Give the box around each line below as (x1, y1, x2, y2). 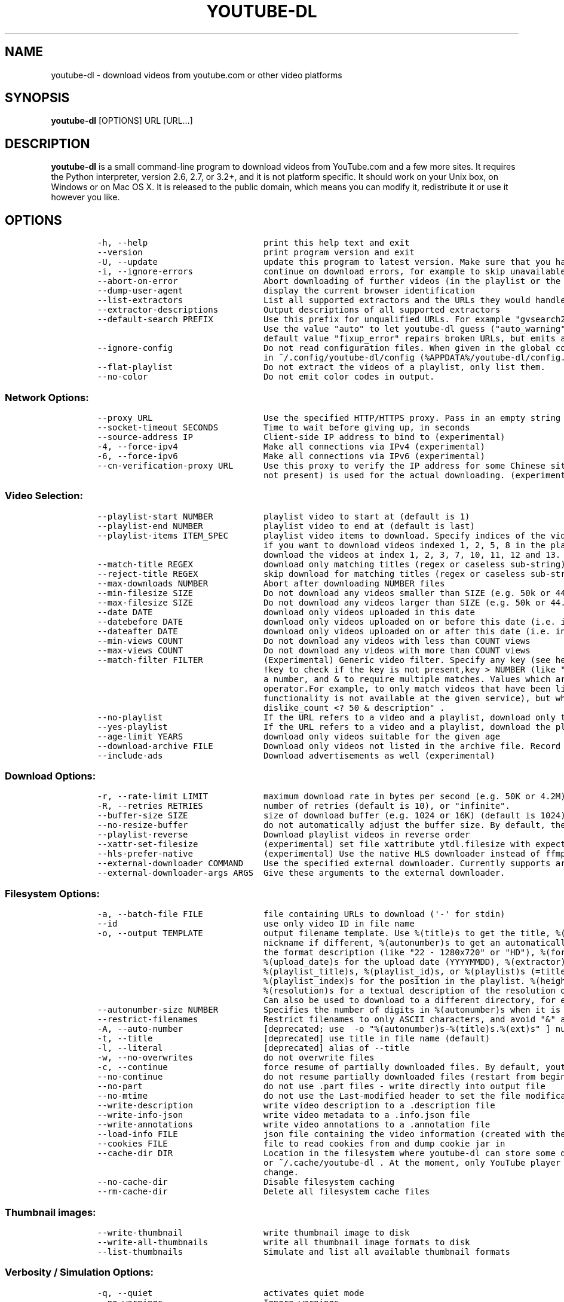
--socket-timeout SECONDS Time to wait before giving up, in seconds (97, 422, 470, 432)
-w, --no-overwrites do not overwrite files (97, 1053, 375, 1063)
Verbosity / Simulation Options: (5, 1266, 154, 1279)
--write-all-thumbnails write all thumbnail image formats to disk (97, 1237, 470, 1247)
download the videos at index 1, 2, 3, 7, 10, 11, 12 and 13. (263, 549, 561, 560)
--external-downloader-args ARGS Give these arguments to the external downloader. (97, 868, 505, 878)
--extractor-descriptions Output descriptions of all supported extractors (97, 305, 501, 315)
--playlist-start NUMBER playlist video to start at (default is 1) (97, 511, 470, 521)
